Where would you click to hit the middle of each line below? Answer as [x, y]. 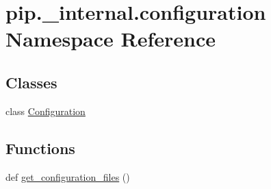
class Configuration [46, 111]
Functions [40, 148]
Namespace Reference [111, 39]
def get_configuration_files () [68, 176]
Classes [31, 82]
